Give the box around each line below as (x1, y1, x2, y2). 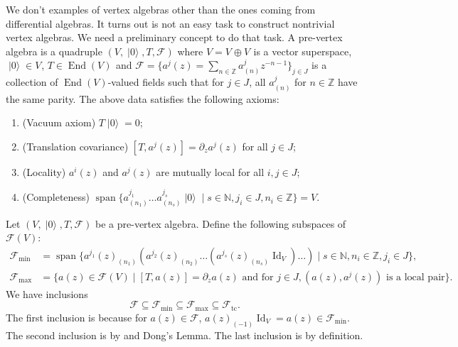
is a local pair (386, 272, 445, 282)
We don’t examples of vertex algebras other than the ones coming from (6, 2, 316, 16)
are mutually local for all (156, 164, 265, 179)
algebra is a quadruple (6, 43, 102, 58)
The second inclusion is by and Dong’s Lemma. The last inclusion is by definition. (6, 327, 363, 342)
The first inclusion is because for (6, 309, 147, 324)
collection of (6, 75, 58, 89)
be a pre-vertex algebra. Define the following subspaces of (95, 216, 346, 231)
